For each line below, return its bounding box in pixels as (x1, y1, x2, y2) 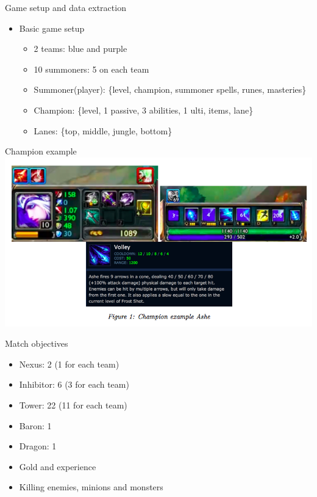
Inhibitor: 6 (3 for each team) (19, 378, 129, 391)
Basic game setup (19, 21, 85, 34)
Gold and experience (19, 460, 96, 473)
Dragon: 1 (19, 440, 57, 452)
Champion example (5, 145, 77, 158)
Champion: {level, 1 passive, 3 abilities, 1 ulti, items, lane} (34, 103, 254, 116)
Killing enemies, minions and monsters (19, 481, 163, 493)
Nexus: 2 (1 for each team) (19, 357, 119, 370)
